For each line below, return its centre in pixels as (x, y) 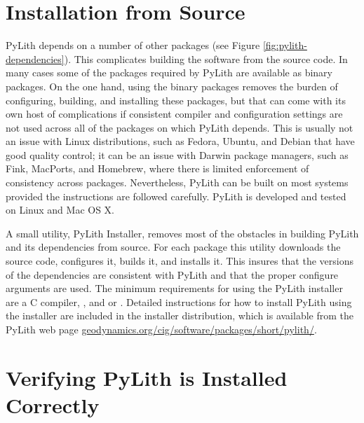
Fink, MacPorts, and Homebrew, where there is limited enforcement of (157, 168)
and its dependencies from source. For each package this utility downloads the (173, 247)
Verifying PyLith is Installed (147, 377)
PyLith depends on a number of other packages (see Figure (133, 45)
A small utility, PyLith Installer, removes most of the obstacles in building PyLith (182, 233)
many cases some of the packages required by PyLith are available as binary (169, 72)
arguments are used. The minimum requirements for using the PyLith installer (174, 288)
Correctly (53, 404)
